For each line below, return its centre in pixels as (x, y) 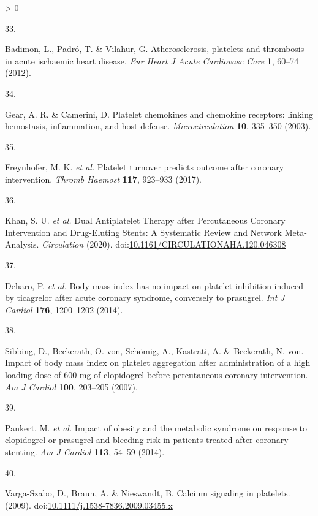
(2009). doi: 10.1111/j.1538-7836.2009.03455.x (89, 505)
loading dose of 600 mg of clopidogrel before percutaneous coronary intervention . (157, 375)
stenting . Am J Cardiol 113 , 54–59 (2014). (85, 452)
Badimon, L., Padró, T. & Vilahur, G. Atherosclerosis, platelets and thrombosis (155, 49)
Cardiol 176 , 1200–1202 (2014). (64, 309)
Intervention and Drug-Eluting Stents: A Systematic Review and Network (143, 232)
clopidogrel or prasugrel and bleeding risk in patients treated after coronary (147, 440)
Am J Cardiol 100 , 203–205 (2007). (71, 386)
